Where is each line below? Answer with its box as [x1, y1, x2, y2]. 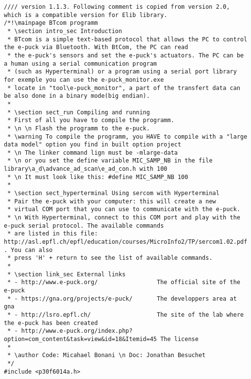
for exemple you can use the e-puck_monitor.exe [4, 76, 164, 83]
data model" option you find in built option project [4, 141, 182, 148]
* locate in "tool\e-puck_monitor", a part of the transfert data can [7, 84, 240, 91]
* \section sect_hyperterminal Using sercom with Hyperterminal [7, 190, 219, 197]
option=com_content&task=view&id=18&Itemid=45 [4, 335, 157, 343]
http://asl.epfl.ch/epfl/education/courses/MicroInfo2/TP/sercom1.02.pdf [4, 238, 248, 246]
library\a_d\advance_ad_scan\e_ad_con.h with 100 [4, 165, 167, 173]
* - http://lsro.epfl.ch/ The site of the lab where [7, 311, 244, 318]
